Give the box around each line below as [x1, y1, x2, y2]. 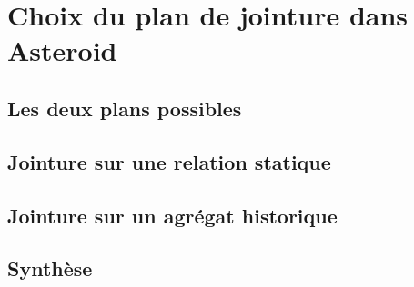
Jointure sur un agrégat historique [7, 201, 338, 229]
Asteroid [7, 32, 117, 69]
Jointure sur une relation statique [7, 147, 331, 175]
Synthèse [7, 254, 93, 282]
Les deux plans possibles [7, 94, 242, 122]
